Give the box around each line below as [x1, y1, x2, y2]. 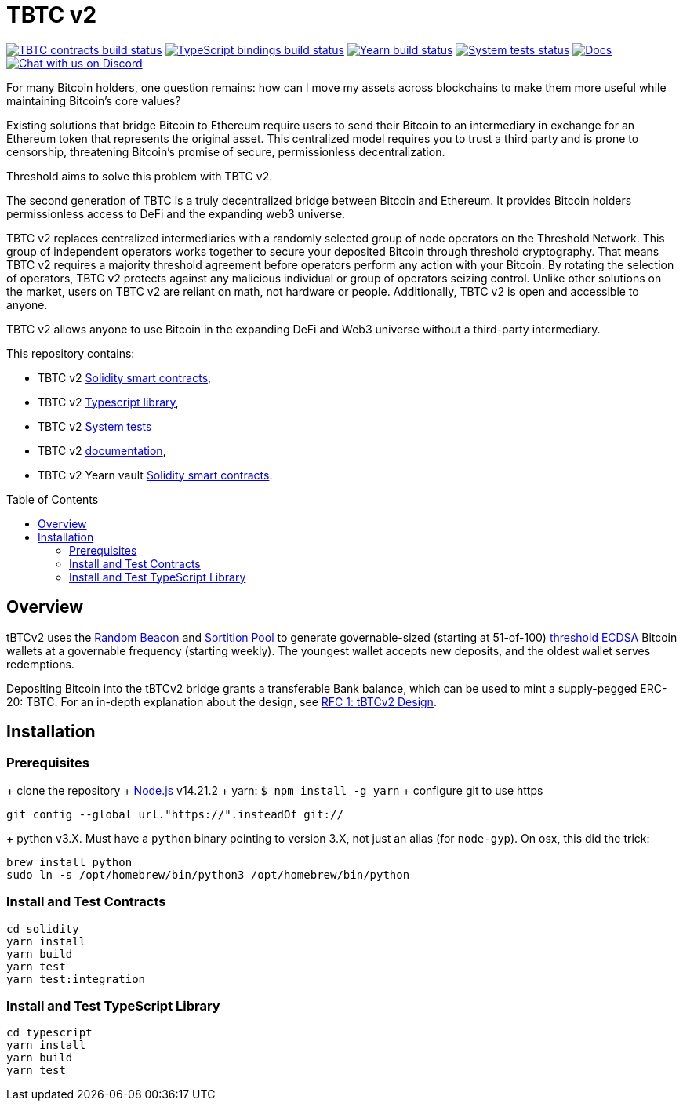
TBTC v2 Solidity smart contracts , [38, 370, 212, 384]
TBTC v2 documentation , [38, 443, 166, 457]
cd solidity [6, 922, 79, 935]
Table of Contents [6, 492, 99, 506]
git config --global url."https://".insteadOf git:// [6, 807, 343, 821]
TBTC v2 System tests [38, 419, 152, 433]
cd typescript [6, 1026, 93, 1040]
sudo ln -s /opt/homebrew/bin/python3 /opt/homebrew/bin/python [6, 868, 410, 881]
